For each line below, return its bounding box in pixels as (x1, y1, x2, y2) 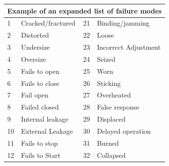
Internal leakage (21, 114, 69, 124)
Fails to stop (21, 138, 58, 148)
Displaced (97, 114, 126, 124)
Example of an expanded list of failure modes (7, 5, 162, 15)
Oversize (21, 54, 46, 64)
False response (97, 102, 139, 112)
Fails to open (21, 66, 60, 76)
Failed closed (21, 102, 59, 112)
